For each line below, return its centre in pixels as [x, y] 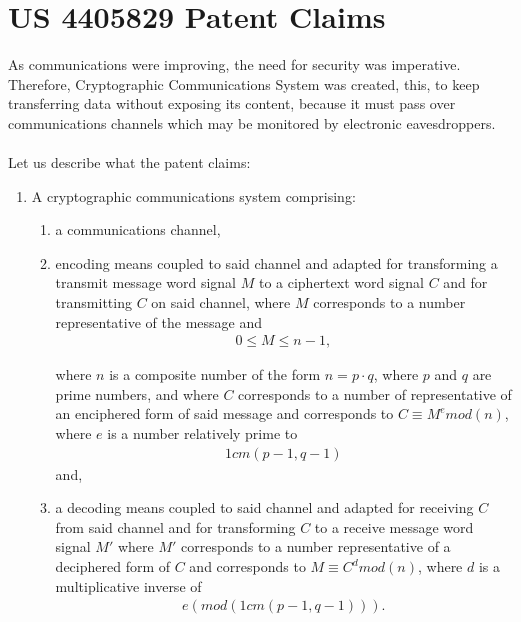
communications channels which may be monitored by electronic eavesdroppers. [252, 122]
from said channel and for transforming [175, 526]
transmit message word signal [146, 282]
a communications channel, [138, 229]
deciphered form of [113, 566]
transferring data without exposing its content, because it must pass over [232, 103]
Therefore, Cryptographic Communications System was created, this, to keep [244, 83]
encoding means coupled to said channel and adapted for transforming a [276, 262]
